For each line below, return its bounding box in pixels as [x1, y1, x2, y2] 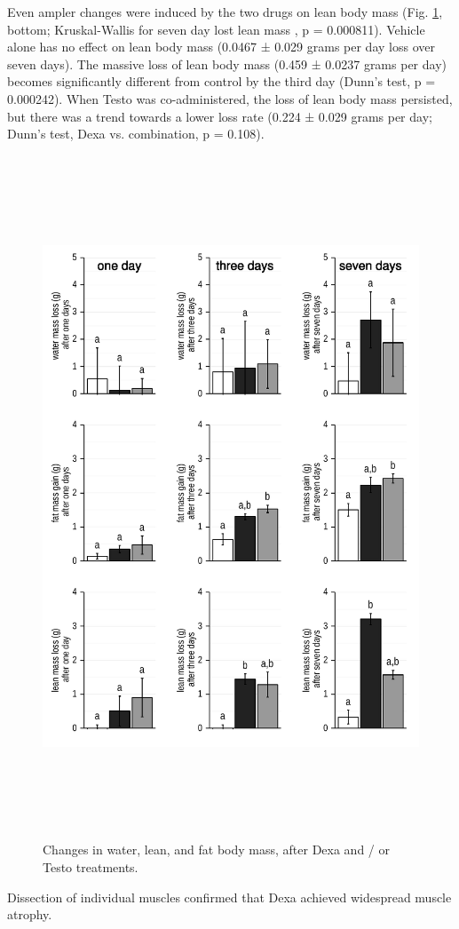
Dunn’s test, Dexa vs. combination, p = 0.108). [7, 124, 265, 143]
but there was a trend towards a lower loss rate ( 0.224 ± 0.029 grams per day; [7, 107, 432, 125]
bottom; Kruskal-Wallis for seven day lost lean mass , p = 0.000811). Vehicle [7, 20, 425, 38]
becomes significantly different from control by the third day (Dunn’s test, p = [7, 72, 436, 91]
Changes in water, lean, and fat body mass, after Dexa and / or [43, 840, 390, 859]
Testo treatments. [43, 857, 138, 876]
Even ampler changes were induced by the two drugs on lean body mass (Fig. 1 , [7, 3, 443, 20]
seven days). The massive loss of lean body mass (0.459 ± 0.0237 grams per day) [7, 54, 447, 73]
